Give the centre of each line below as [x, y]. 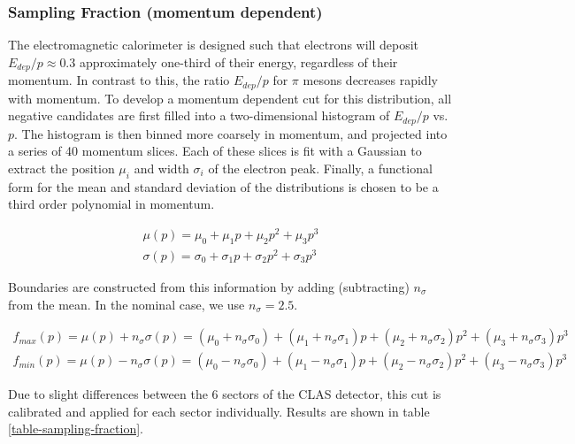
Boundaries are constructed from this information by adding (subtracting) [209, 286]
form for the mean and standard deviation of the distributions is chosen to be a [223, 186]
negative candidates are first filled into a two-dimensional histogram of [199, 115]
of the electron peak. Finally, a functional [320, 168]
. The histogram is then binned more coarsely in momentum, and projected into [231, 133]
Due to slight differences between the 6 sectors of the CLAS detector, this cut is [225, 394]
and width [161, 168]
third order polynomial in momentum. [111, 204]
